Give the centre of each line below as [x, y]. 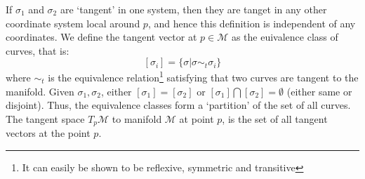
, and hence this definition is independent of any [252, 23]
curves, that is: [38, 50]
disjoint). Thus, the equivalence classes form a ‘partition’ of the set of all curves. [178, 105]
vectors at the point [48, 133]
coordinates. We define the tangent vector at [101, 37]
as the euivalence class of [285, 37]
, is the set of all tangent [275, 118]
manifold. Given [40, 91]
